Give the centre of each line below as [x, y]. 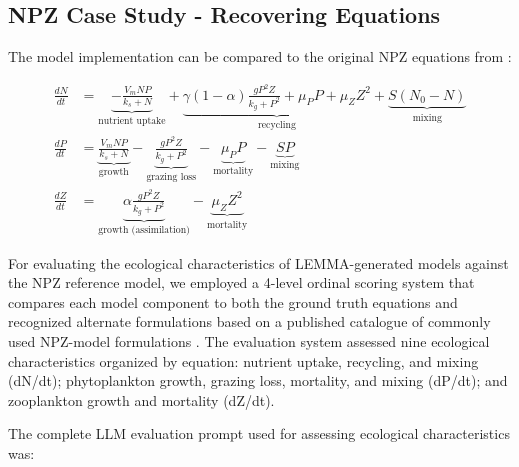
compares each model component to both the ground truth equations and [233, 301]
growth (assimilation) [144, 230]
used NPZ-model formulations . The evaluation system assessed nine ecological [249, 341]
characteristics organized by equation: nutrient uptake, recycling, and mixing [243, 360]
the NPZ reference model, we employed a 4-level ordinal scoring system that [241, 282]
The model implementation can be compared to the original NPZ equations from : [260, 56]
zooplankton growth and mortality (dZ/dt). [141, 399]
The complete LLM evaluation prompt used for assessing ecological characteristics [259, 433]
